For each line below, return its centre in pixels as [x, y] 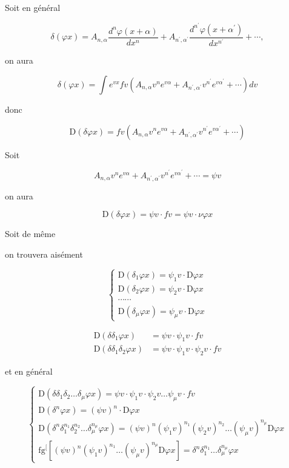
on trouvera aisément [44, 254]
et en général [29, 371]
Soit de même [30, 234]
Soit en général [33, 7]
